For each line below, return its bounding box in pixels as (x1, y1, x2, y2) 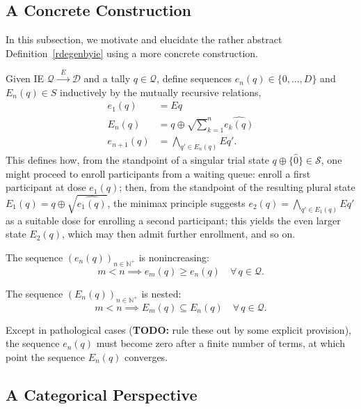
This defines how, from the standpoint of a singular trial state (6, 153, 269, 167)
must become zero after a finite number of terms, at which (96, 336, 345, 350)
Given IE (6, 71, 45, 86)
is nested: (141, 286, 182, 300)
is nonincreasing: (138, 249, 209, 264)
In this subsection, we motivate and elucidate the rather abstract (6, 32, 282, 47)
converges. (125, 349, 168, 364)
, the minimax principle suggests (107, 195, 246, 210)
